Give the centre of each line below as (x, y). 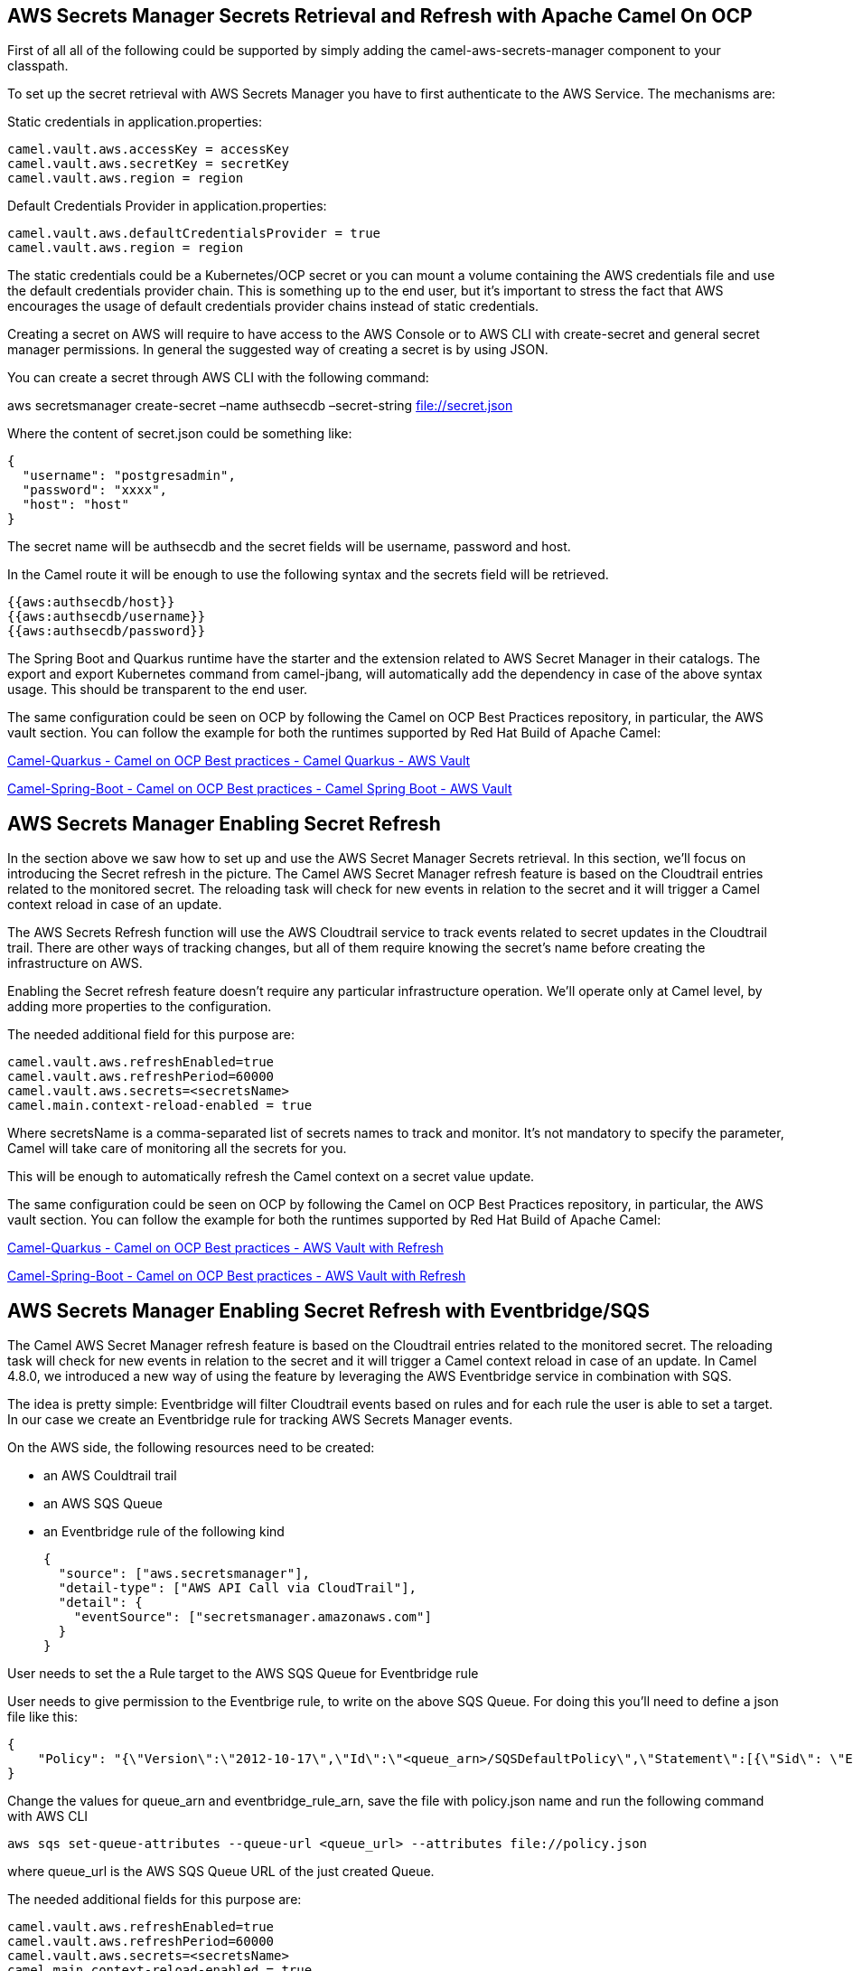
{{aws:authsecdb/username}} (107, 617)
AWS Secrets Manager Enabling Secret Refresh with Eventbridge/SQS (329, 1310)
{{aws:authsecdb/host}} (91, 602)
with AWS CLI (48, 1816)
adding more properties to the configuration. (140, 1007)
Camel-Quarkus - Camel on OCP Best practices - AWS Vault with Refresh (225, 1248)
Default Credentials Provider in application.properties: (167, 206)
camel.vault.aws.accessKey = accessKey (148, 150)
